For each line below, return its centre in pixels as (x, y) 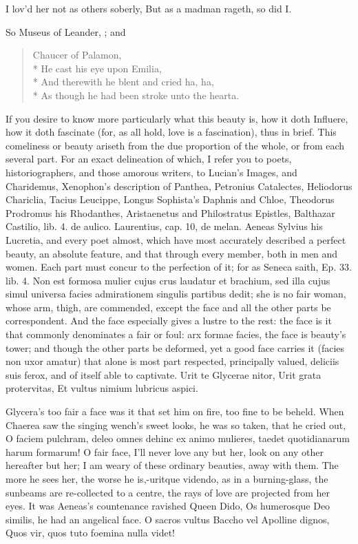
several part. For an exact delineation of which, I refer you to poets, (149, 159)
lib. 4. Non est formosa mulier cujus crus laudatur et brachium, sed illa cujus (168, 280)
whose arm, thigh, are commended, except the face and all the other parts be (168, 307)
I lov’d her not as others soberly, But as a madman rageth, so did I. (149, 8)
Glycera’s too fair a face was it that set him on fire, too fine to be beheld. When (175, 411)
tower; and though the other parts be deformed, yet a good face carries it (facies (175, 347)
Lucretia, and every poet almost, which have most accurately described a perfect (176, 239)
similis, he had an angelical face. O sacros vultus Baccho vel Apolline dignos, (168, 519)
